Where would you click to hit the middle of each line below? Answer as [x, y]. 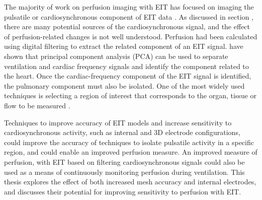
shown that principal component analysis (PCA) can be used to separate [116, 56]
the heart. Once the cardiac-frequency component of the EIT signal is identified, [128, 76]
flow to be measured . [37, 105]
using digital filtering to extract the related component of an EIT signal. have [124, 46]
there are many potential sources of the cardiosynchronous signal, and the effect [127, 26]
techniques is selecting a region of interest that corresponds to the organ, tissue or [130, 95]
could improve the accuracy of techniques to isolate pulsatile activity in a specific [129, 142]
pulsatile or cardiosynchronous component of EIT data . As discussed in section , [129, 16]
